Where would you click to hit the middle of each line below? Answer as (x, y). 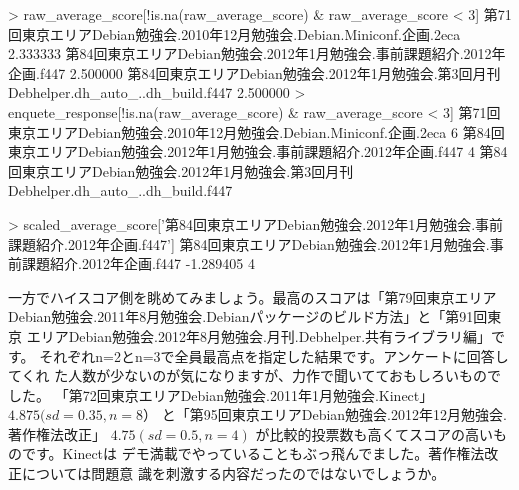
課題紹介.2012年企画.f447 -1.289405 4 (138, 263)
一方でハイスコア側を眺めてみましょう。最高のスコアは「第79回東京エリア (252, 296)
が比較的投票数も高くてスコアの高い (374, 433)
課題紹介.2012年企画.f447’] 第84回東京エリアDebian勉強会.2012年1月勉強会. (249, 243)
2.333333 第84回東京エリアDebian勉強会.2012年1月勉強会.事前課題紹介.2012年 (257, 53)
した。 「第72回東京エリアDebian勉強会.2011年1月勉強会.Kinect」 (221, 394)
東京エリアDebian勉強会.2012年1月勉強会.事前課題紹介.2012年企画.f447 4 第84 (258, 151)
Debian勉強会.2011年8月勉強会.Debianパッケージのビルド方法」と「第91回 (248, 316)
